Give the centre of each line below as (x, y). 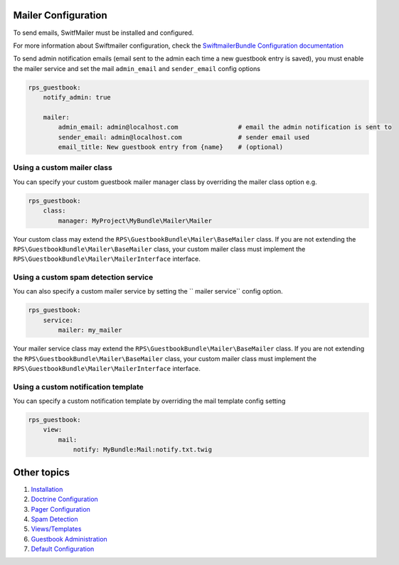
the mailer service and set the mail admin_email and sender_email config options (137, 68)
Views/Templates (56, 529)
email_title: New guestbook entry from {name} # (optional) (171, 147)
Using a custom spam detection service (83, 277)
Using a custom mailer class (63, 168)
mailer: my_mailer (90, 330)
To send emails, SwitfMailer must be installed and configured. (103, 33)
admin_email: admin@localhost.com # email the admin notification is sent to (225, 127)
